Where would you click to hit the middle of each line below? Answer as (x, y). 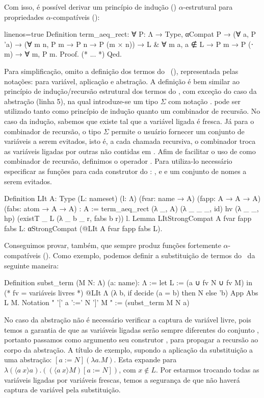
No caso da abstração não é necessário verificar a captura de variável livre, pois (128, 320)
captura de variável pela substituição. (62, 390)
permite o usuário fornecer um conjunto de (178, 131)
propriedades (24, 17)
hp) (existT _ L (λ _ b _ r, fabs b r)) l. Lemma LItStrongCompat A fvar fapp (128, 218)
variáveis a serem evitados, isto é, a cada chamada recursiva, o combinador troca (130, 141)
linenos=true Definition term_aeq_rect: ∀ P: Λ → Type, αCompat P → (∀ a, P (130, 34)
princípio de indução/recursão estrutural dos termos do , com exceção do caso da (130, 91)
